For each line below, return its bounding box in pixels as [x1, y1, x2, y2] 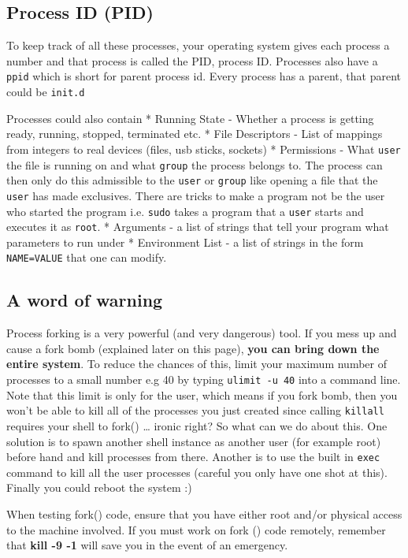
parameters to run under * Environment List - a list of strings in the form [6, 233, 364, 250]
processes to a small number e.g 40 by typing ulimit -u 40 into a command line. [6, 371, 401, 388]
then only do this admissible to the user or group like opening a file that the [6, 172, 378, 188]
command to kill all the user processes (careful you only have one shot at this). [6, 463, 388, 480]
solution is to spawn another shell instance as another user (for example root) [6, 433, 381, 449]
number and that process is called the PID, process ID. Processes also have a [6, 52, 378, 69]
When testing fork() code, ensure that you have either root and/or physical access [6, 506, 402, 522]
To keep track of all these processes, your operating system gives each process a [6, 37, 390, 54]
